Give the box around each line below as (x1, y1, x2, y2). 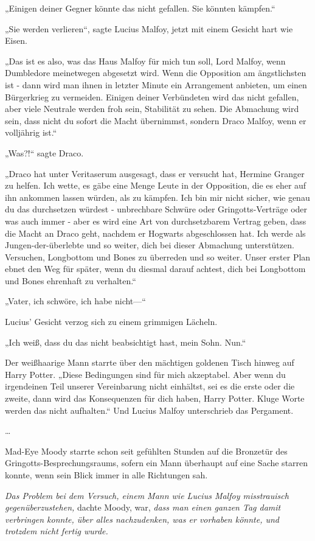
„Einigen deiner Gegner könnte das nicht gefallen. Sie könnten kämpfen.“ (5, 2, 275, 14)
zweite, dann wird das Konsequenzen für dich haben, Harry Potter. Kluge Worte (5, 392, 305, 405)
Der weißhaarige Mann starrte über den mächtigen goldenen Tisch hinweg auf (5, 356, 294, 369)
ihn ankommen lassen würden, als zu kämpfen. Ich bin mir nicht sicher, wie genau (5, 190, 310, 203)
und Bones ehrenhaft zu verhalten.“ (5, 274, 136, 287)
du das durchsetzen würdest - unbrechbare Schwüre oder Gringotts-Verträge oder (5, 203, 308, 215)
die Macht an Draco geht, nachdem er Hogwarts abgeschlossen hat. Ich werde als (5, 226, 306, 239)
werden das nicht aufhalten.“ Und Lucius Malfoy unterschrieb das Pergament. (5, 403, 294, 416)
